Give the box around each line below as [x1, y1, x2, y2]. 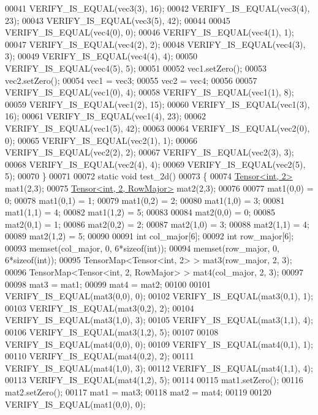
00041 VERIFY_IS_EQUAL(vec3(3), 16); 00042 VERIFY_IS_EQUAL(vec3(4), [5, 2, 310, 14]
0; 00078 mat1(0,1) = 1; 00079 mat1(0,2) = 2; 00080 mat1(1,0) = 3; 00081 [5, 193, 285, 206]
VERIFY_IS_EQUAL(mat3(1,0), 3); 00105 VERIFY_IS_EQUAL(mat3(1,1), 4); [5, 313, 313, 326]
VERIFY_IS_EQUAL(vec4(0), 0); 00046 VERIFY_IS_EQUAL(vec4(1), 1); [5, 26, 294, 39]
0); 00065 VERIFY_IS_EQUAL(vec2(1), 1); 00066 [5, 133, 198, 146]
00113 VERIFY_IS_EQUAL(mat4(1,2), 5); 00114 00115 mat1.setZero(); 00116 [5, 373, 303, 386]
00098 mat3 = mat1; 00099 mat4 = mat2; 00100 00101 [5, 277, 211, 290]
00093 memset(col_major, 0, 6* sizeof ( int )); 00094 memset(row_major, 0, [5, 241, 279, 254]
